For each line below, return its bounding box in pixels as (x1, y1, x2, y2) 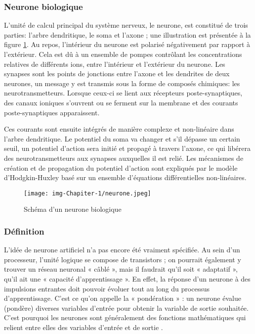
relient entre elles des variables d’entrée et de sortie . (4, 322, 163, 332)
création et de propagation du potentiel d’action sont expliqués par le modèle (4, 162, 238, 173)
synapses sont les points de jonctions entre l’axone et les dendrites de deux (4, 68, 230, 79)
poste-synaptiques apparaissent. (4, 107, 100, 117)
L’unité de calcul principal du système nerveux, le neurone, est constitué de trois (4, 20, 248, 30)
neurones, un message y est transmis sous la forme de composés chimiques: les (4, 78, 240, 88)
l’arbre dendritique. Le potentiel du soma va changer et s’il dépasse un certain (4, 133, 240, 143)
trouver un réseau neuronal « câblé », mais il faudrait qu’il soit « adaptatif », (4, 264, 238, 274)
